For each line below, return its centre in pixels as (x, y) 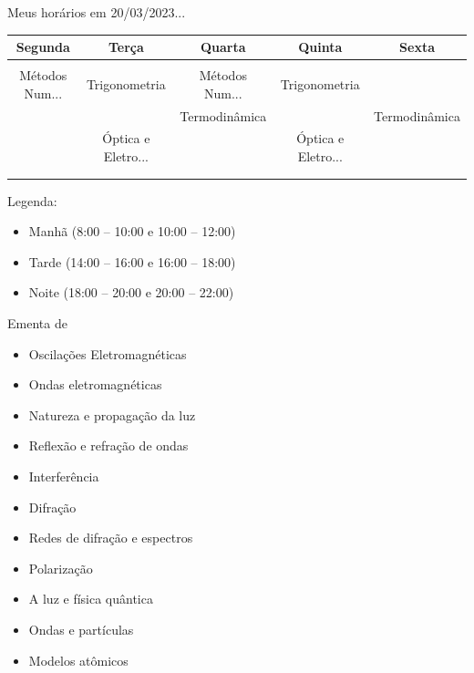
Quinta (320, 47)
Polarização (61, 568)
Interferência (64, 476)
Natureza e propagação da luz (112, 414)
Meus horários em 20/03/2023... (97, 12)
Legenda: (32, 200)
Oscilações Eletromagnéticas (108, 353)
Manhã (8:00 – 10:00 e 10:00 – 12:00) (132, 231)
